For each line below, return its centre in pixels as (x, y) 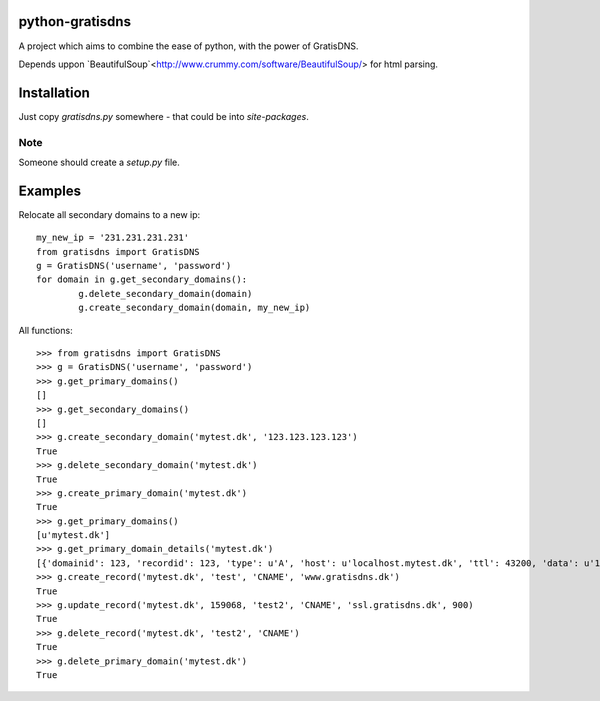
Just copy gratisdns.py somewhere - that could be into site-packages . (163, 116)
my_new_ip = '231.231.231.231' (113, 238)
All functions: (46, 330)
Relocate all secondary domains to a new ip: (109, 214)
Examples (50, 190)
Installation (54, 92)
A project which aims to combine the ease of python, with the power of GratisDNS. (188, 46)
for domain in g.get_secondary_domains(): (142, 279)
